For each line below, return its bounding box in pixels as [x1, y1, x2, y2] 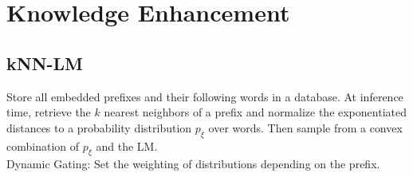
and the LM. [96, 137, 158, 154]
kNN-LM [6, 50, 84, 75]
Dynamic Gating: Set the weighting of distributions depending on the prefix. [6, 155, 380, 172]
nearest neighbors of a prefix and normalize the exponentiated [104, 104, 407, 120]
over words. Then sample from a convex [208, 119, 403, 136]
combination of [6, 137, 80, 154]
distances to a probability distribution [6, 119, 192, 136]
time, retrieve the [6, 104, 91, 120]
